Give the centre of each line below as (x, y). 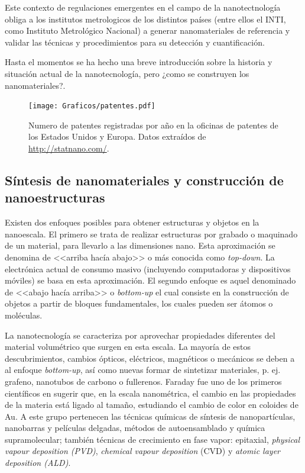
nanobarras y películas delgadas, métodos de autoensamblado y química (135, 428)
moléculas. (24, 315)
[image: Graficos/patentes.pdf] (92, 106)
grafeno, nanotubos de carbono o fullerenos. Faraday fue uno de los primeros (143, 381)
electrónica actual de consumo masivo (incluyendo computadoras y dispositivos (148, 268)
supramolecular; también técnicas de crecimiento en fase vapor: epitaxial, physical (152, 439)
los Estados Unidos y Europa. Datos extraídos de (117, 136)
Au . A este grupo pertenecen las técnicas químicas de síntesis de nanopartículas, (150, 416)
